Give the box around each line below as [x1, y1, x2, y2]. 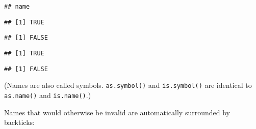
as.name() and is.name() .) [4, 89, 91, 100]
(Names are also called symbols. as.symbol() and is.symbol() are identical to [4, 80, 252, 90]
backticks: [4, 117, 35, 127]
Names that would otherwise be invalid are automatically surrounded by [4, 107, 230, 117]
